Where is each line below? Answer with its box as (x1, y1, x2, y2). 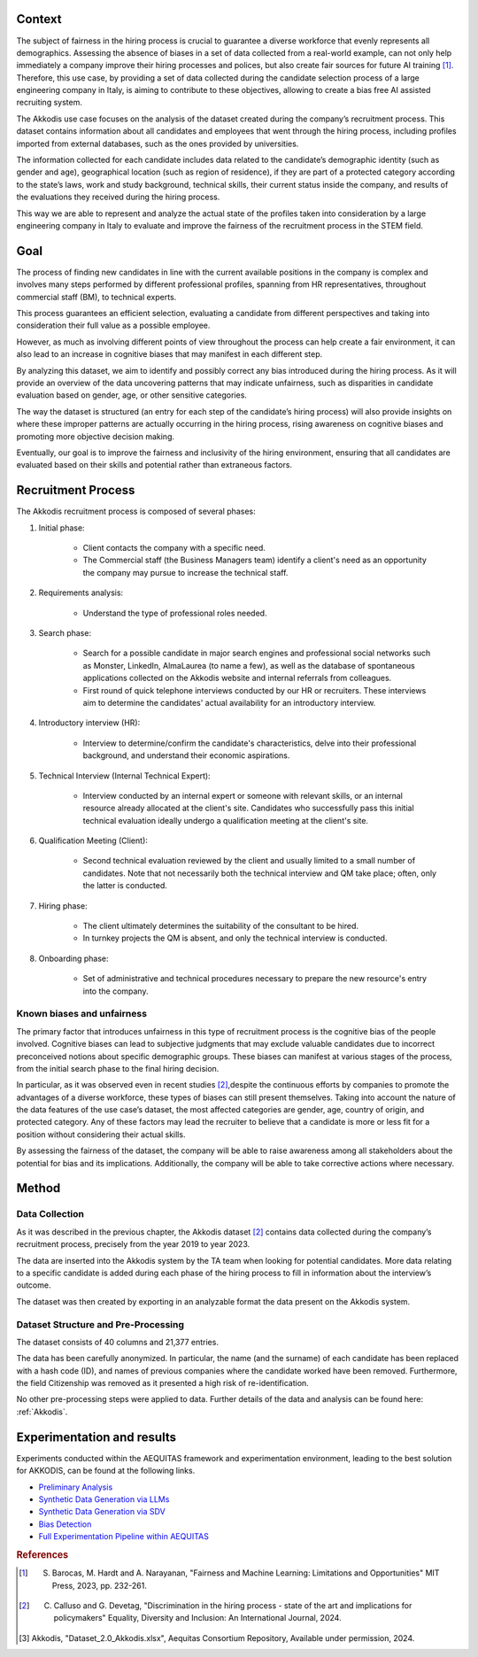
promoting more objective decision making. (16, 430, 175, 442)
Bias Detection (38, 1519, 92, 1529)
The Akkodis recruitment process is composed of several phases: (16, 506, 256, 517)
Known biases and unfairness (16, 1008, 148, 1020)
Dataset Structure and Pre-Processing (16, 1318, 185, 1330)
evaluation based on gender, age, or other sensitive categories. (16, 390, 248, 400)
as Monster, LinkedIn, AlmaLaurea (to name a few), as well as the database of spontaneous (82, 660, 415, 670)
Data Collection (16, 1208, 84, 1220)
